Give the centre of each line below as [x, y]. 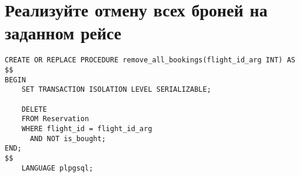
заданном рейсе [63, 33]
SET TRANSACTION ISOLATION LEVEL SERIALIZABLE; [116, 90]
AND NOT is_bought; [68, 138]
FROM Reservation [55, 119]
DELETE [34, 109]
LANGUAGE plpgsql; [57, 168]
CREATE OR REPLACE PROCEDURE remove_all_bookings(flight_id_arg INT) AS [150, 60]
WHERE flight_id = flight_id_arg [87, 128]
